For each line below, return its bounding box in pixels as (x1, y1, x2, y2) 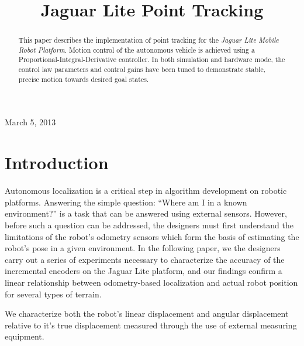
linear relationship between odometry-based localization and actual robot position (5, 276, 298, 288)
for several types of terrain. (5, 287, 102, 300)
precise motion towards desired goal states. (18, 74, 149, 84)
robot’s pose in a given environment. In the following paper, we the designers (5, 242, 281, 254)
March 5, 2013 (5, 116, 56, 128)
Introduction (5, 150, 109, 174)
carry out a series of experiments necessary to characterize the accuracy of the (5, 253, 285, 265)
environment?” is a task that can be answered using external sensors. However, (5, 207, 287, 220)
